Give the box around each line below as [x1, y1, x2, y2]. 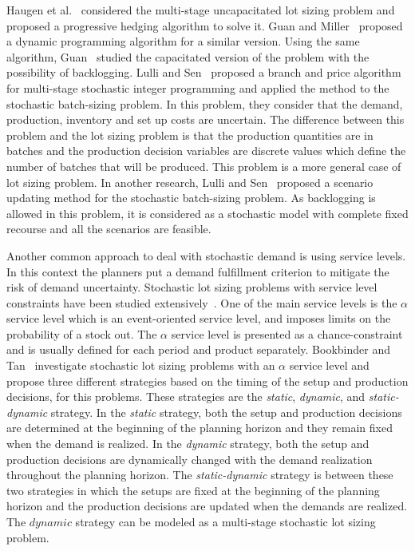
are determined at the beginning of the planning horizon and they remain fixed [6, 419, 393, 436]
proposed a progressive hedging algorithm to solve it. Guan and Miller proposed [6, 17, 403, 34]
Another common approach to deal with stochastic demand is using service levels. [6, 247, 406, 264]
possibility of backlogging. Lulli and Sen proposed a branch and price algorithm [6, 64, 401, 81]
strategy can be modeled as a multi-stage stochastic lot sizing [75, 513, 376, 529]
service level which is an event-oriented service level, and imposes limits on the [6, 310, 391, 327]
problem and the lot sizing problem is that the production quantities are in [6, 126, 373, 143]
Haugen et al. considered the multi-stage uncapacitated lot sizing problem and [6, 2, 395, 18]
